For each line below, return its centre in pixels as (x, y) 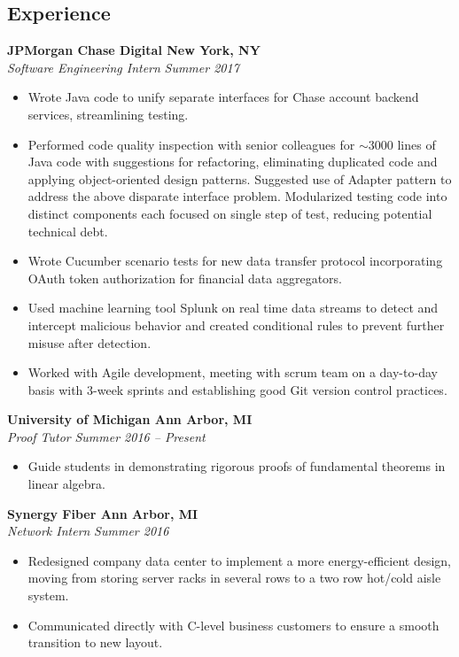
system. (48, 595)
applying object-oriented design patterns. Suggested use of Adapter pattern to (240, 178)
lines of (416, 144)
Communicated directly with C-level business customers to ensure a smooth (233, 625)
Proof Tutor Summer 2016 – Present (106, 436)
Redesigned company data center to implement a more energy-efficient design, (239, 560)
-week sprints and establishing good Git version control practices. (270, 389)
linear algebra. (67, 484)
